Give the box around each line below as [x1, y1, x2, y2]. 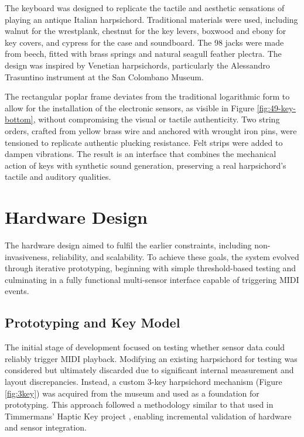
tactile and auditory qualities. [5, 170, 111, 183]
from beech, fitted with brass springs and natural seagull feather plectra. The [5, 47, 282, 60]
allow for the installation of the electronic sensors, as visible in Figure [5, 101, 254, 114]
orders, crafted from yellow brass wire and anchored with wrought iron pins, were [5, 124, 297, 136]
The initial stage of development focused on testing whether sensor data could [5, 341, 285, 353]
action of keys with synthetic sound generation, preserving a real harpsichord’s [5, 159, 286, 171]
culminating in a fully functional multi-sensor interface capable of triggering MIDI [5, 273, 299, 285]
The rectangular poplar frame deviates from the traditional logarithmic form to [5, 90, 290, 103]
